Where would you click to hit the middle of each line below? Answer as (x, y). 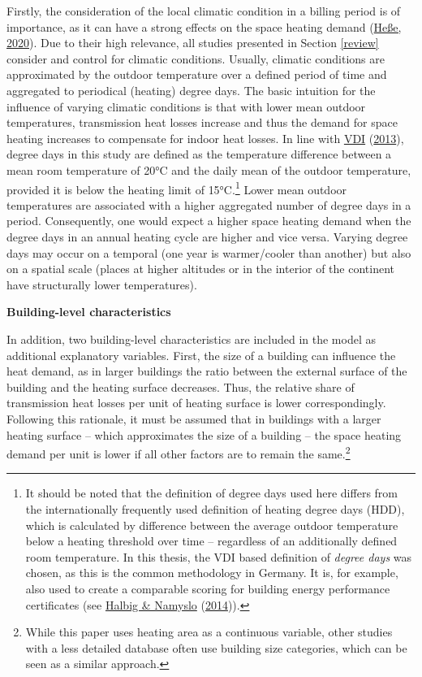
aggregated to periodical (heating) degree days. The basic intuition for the (191, 90)
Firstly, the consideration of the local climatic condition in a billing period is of (204, 11)
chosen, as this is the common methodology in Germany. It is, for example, (212, 573)
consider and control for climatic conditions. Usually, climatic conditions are (196, 58)
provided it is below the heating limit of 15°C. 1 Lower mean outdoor (177, 188)
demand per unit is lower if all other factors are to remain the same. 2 (179, 452)
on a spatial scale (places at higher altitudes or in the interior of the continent (201, 269)
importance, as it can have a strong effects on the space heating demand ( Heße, (204, 26)
